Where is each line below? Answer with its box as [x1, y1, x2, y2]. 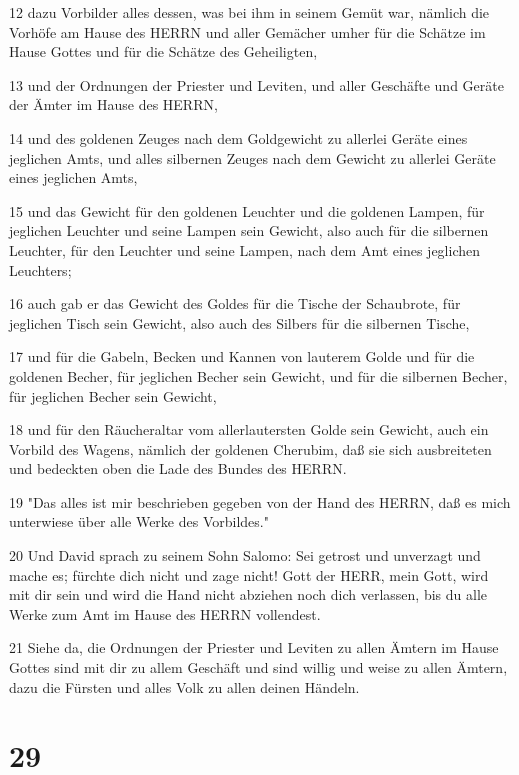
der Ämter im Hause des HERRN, [9, 94, 218, 115]
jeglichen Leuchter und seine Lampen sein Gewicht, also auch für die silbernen [9, 220, 489, 241]
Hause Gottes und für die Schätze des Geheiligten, [9, 41, 318, 62]
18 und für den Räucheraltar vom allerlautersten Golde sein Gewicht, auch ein [9, 419, 489, 440]
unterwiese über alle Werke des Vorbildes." [9, 511, 269, 532]
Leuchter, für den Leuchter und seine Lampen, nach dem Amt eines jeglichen [9, 239, 480, 260]
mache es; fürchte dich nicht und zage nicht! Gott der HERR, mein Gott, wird [9, 564, 489, 585]
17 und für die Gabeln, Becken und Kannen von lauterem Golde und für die [9, 346, 475, 367]
